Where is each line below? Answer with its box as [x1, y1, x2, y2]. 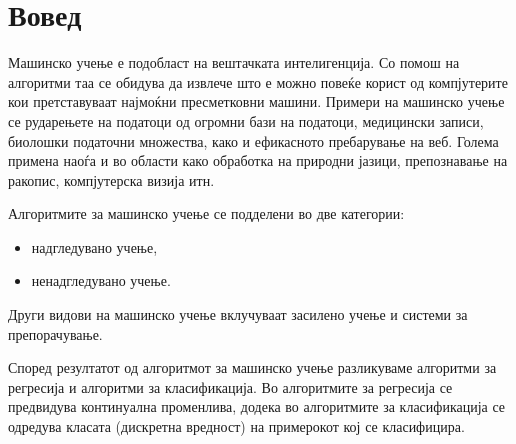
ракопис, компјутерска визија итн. [8, 169, 215, 190]
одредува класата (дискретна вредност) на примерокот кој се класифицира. [8, 416, 465, 437]
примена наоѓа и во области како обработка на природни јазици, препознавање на [8, 150, 508, 171]
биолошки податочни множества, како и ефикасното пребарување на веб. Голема [8, 130, 499, 151]
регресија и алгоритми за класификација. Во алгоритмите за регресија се [8, 376, 453, 397]
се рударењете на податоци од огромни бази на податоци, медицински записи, [8, 110, 484, 131]
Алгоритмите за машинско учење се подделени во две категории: [8, 203, 405, 224]
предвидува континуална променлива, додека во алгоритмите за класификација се [8, 396, 506, 417]
